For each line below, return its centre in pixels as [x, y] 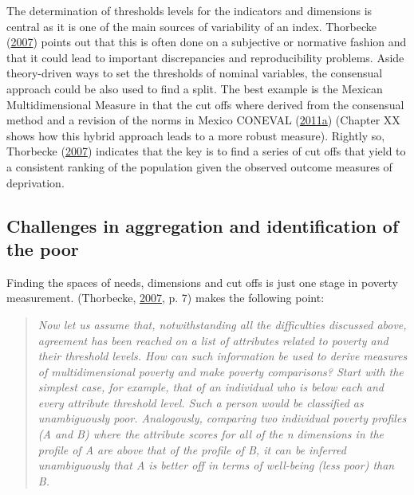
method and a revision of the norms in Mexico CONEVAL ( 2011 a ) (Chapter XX [203, 120]
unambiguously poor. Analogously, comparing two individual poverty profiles [222, 418]
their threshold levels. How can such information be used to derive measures [223, 356]
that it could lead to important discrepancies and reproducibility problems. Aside [205, 57]
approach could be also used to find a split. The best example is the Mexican [195, 88]
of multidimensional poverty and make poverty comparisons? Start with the [221, 371]
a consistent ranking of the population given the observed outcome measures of [199, 166]
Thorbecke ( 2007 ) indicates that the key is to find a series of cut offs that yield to [206, 151]
